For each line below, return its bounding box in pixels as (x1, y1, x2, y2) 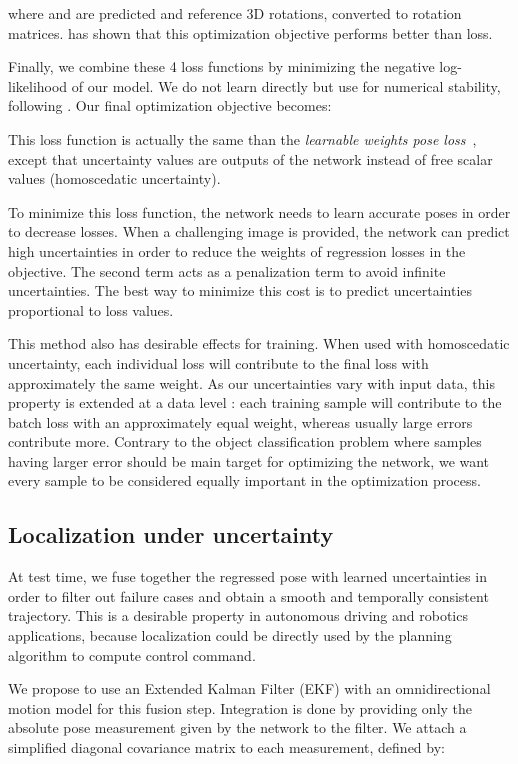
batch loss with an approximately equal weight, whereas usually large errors (8, 411, 473, 432)
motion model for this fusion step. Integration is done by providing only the (8, 697, 473, 718)
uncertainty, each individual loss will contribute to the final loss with (8, 352, 429, 373)
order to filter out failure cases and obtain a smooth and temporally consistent (8, 585, 489, 606)
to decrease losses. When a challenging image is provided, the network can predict (8, 221, 510, 242)
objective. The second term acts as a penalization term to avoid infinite (8, 260, 446, 281)
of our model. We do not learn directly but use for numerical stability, (71, 75, 501, 96)
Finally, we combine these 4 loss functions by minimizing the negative (8, 56, 435, 77)
